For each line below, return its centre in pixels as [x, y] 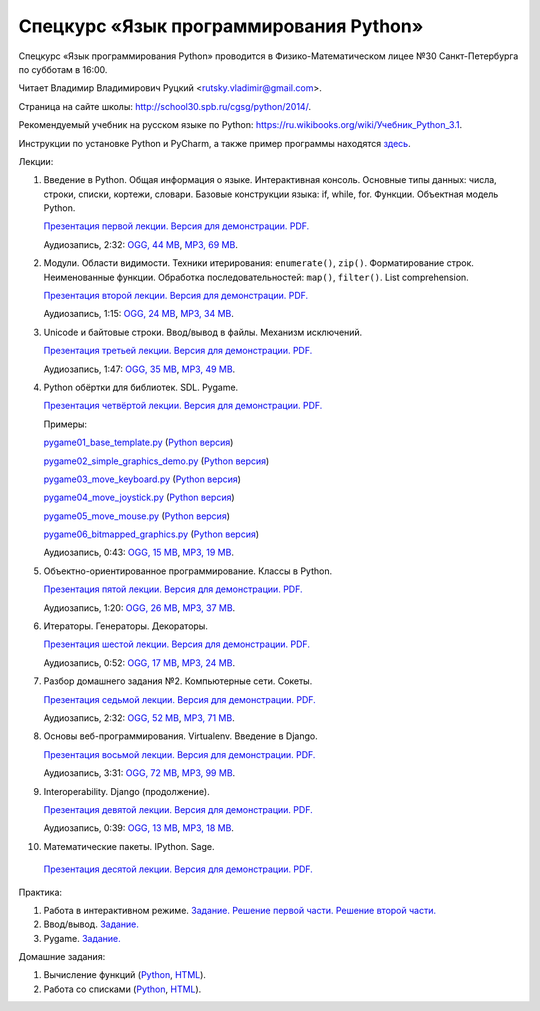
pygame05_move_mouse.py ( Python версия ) [136, 516]
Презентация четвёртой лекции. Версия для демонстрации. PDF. [183, 406]
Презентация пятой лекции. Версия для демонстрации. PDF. [173, 589]
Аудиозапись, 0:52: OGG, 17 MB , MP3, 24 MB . [139, 662]
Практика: [40, 892]
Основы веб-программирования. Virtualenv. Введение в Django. [181, 736]
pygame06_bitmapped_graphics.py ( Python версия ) [151, 534]
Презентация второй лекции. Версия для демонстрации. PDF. [176, 296]
